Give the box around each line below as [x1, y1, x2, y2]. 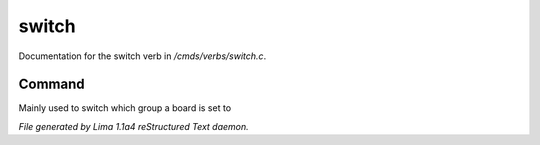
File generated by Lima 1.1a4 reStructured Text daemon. [18, 120, 249, 132]
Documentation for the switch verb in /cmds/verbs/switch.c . [18, 50, 267, 62]
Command [18, 76, 85, 93]
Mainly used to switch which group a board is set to [18, 102, 232, 114]
